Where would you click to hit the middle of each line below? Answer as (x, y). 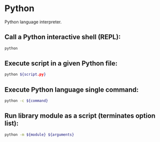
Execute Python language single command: (72, 89)
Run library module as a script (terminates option (80, 116)
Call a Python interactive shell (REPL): (63, 37)
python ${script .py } (25, 75)
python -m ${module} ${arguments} (40, 134)
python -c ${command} (26, 101)
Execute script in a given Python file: (61, 63)
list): (12, 123)
